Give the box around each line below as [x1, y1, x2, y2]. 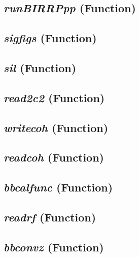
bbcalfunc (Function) [4, 179, 113, 195]
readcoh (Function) [4, 149, 104, 165]
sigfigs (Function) [4, 30, 97, 46]
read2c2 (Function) [4, 89, 105, 105]
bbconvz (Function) [4, 239, 104, 254]
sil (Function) [4, 59, 77, 75]
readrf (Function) [4, 209, 96, 224]
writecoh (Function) [4, 119, 109, 135]
